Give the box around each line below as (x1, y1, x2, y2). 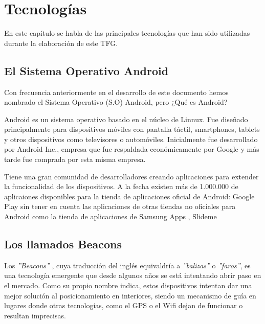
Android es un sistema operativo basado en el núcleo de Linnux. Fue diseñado (4, 113, 248, 124)
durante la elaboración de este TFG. (4, 37, 118, 48)
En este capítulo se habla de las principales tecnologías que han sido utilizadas (4, 28, 250, 38)
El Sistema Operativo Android (4, 62, 169, 78)
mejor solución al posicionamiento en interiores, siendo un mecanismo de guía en (4, 290, 256, 300)
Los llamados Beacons (4, 236, 122, 252)
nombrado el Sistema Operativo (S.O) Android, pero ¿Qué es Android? (4, 97, 228, 107)
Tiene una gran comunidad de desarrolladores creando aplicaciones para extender (4, 171, 259, 181)
